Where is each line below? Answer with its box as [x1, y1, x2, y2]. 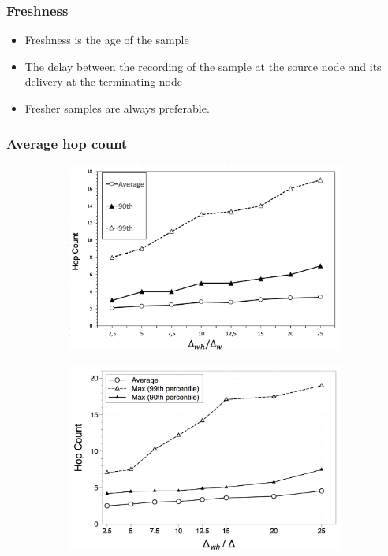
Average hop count [6, 133, 128, 153]
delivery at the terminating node [24, 73, 183, 90]
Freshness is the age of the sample [24, 32, 189, 48]
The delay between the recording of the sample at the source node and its [24, 57, 382, 74]
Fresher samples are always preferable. [24, 100, 210, 116]
